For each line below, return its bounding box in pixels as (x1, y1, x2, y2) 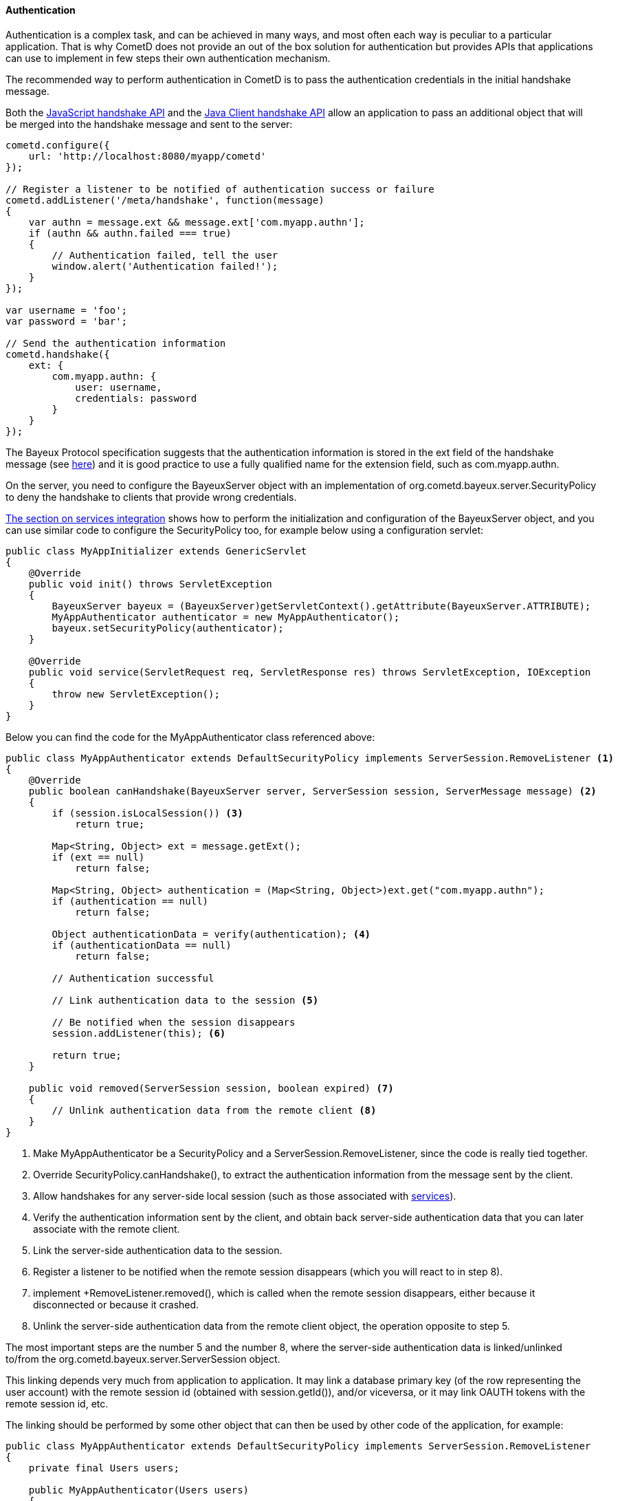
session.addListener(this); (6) (52, 1027, 226, 1039)
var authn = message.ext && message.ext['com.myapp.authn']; (28, 216, 365, 228)
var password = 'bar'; (5, 315, 128, 327)
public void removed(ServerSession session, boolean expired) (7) (28, 1082, 394, 1094)
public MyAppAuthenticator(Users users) (28, 1484, 250, 1495)
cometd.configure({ (5, 139, 110, 151)
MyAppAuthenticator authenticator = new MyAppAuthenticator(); (52, 611, 400, 623)
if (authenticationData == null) (52, 939, 232, 951)
